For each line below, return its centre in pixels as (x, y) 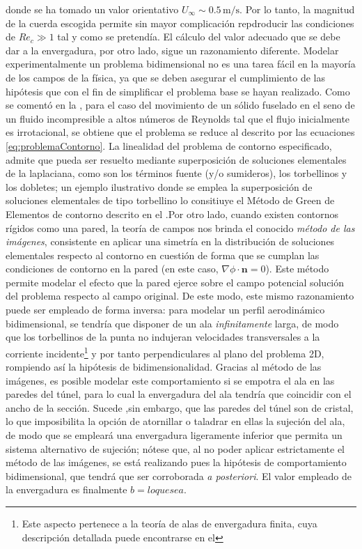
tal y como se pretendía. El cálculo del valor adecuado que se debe (199, 37)
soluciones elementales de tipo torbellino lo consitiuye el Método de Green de (170, 200)
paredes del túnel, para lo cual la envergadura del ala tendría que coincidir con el (179, 394)
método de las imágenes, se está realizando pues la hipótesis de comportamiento (176, 462)
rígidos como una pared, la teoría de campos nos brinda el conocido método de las (180, 227)
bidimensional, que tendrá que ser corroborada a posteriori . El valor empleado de (179, 475)
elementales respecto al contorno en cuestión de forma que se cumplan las (163, 255)
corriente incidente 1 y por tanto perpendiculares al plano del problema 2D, (165, 352)
